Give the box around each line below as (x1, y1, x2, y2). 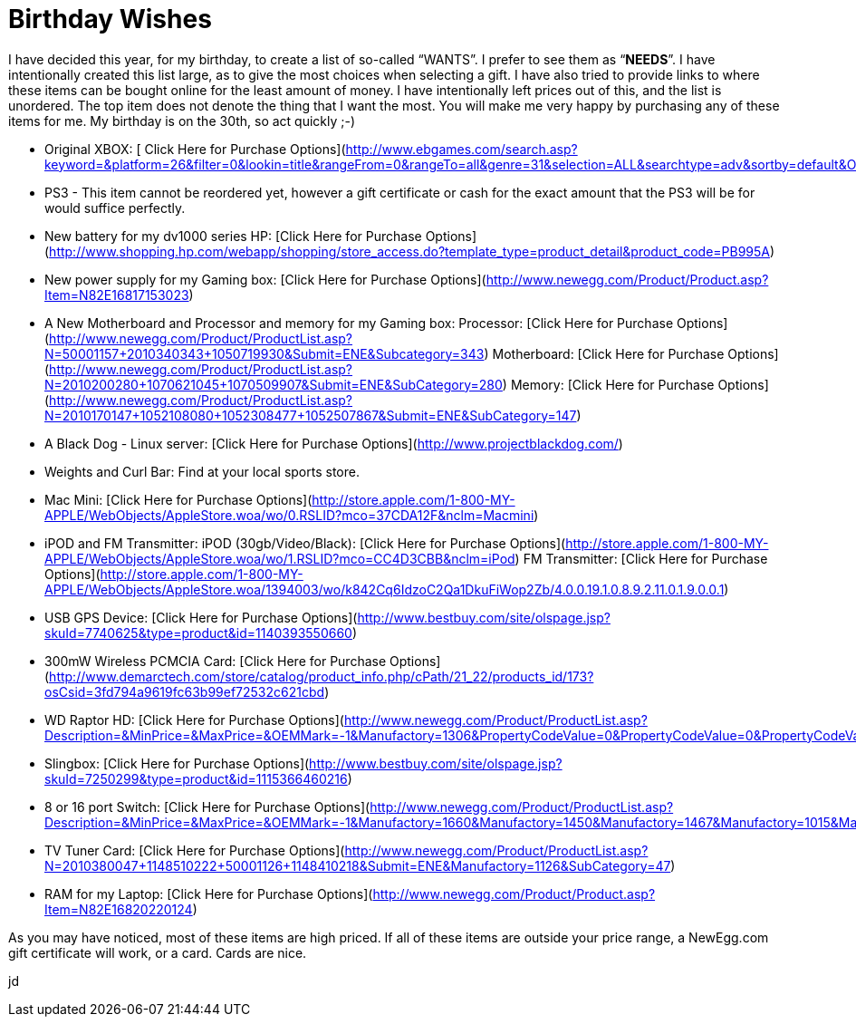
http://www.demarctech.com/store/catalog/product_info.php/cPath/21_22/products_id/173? (49, 668, 594, 684)
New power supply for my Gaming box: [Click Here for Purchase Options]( (44, 271, 486, 287)
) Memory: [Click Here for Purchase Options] (502, 376, 769, 392)
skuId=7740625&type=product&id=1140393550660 (44, 624, 352, 641)
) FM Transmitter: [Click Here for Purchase (515, 550, 768, 566)
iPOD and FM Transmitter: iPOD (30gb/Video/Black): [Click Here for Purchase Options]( (44, 535, 566, 551)
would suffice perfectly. (44, 199, 186, 216)
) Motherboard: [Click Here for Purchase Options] (484, 345, 779, 362)
